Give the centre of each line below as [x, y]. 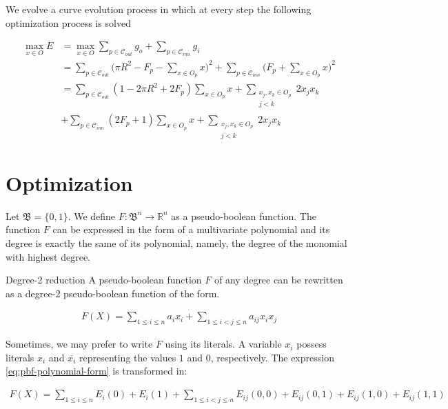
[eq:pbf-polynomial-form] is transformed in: [96, 371]
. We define [92, 216]
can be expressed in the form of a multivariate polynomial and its [191, 229]
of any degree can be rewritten [278, 280]
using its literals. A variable [223, 344]
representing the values [128, 357]
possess [312, 344]
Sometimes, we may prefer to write [79, 344]
